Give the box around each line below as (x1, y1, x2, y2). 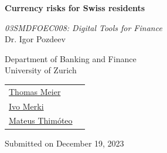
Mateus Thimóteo (9, 114, 73, 127)
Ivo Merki (9, 100, 44, 112)
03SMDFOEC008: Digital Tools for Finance (5, 21, 162, 33)
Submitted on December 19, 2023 (5, 137, 124, 149)
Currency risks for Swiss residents (5, 2, 145, 13)
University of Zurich (5, 64, 77, 76)
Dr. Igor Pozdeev (5, 33, 66, 45)
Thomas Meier (9, 85, 61, 97)
